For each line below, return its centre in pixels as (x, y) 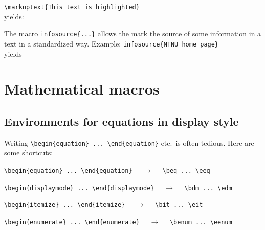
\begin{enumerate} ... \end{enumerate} (72, 222)
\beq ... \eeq (186, 170)
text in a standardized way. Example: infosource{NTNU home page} (112, 43)
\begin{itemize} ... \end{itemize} (65, 205)
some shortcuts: (29, 153)
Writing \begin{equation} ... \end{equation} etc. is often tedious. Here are (129, 142)
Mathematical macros (82, 89)
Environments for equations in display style (122, 121)
